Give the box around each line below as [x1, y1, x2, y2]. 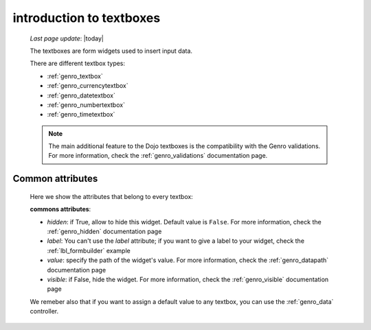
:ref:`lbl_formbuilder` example [47, 246, 131, 255]
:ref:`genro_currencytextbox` [47, 82, 128, 90]
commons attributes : [30, 205, 91, 213]
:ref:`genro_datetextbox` [47, 91, 116, 99]
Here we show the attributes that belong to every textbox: [30, 192, 194, 200]
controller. [30, 307, 59, 316]
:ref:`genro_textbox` [47, 72, 103, 80]
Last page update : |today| [30, 34, 104, 43]
